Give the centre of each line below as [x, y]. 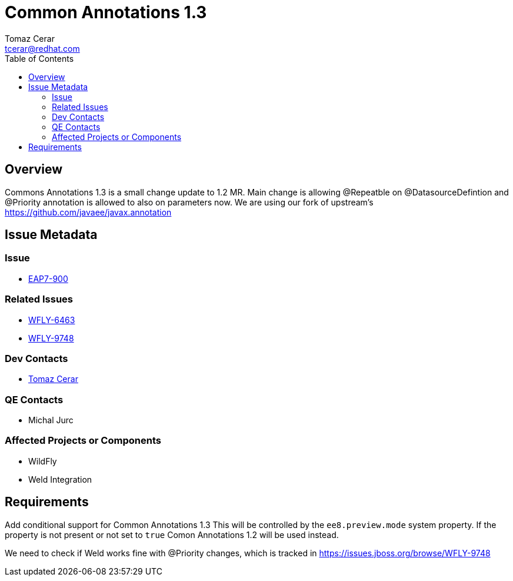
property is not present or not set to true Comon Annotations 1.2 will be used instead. [172, 534]
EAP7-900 [48, 278]
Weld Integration [60, 479]
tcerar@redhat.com [42, 48]
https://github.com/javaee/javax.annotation [88, 212]
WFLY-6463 [52, 320]
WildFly [43, 461]
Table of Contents [39, 58]
